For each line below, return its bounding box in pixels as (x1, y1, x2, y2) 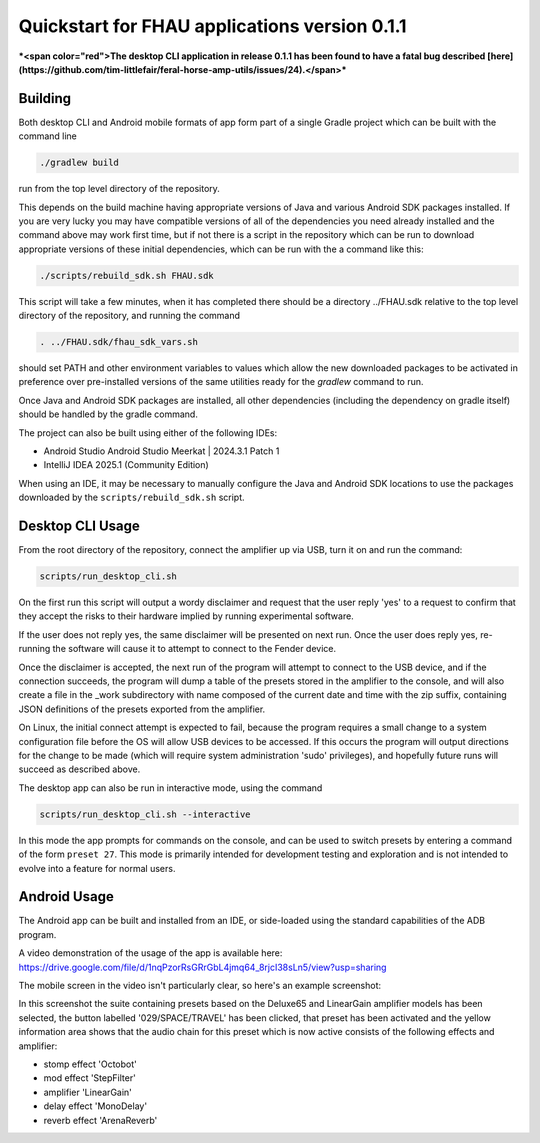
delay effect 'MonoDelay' (43, 1100, 148, 1112)
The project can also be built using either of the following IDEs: (18, 426, 278, 439)
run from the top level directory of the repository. (18, 183, 220, 195)
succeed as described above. (18, 763, 141, 775)
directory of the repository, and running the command (18, 310, 240, 322)
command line (18, 130, 77, 142)
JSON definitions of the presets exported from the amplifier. (18, 703, 266, 715)
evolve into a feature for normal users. (18, 862, 176, 874)
